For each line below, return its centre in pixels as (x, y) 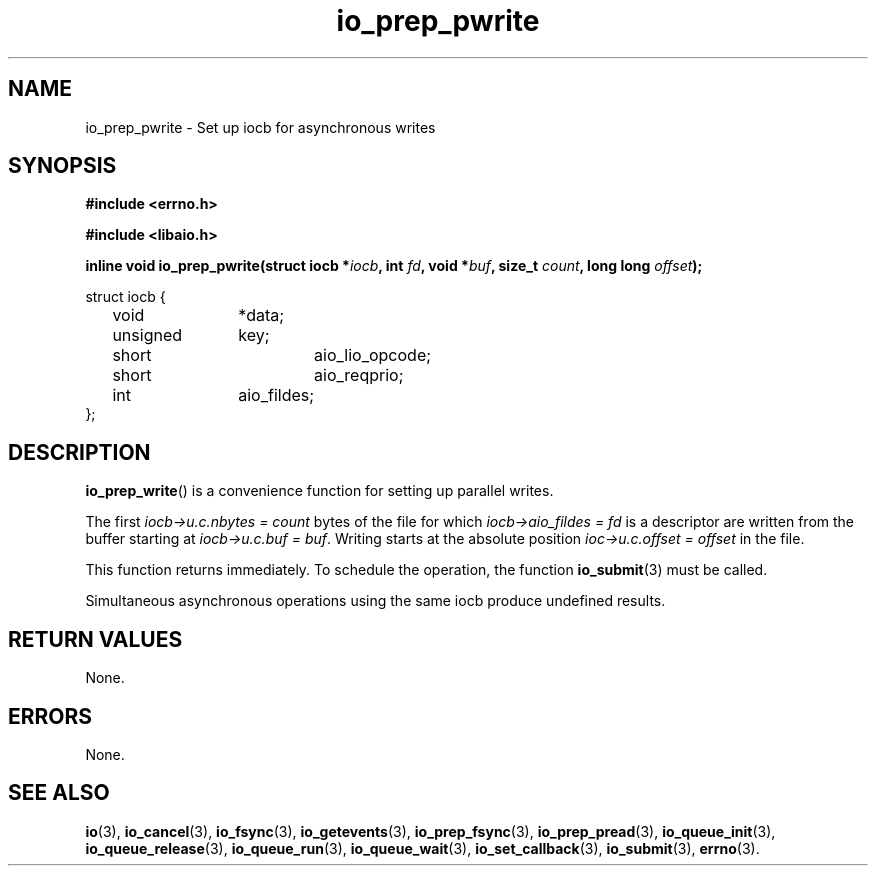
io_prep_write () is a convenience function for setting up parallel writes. (319, 491)
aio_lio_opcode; (373, 355)
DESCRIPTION (79, 452)
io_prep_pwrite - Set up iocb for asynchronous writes (260, 127)
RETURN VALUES (95, 639)
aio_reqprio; (359, 375)
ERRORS (50, 716)
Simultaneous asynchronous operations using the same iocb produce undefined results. (375, 601)
